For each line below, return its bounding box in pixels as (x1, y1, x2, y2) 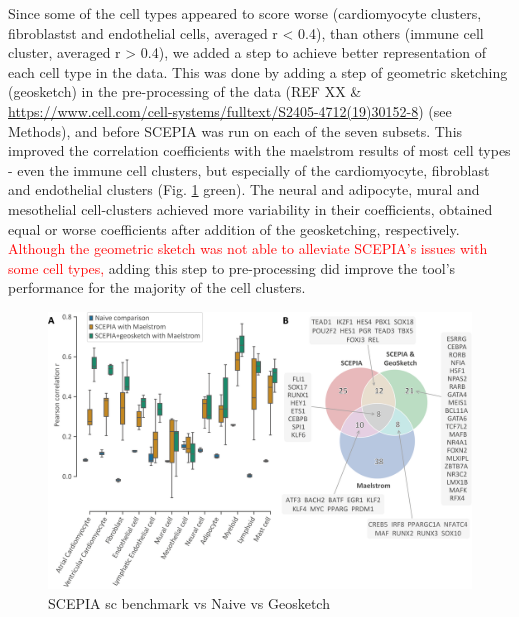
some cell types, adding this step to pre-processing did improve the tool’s (8, 257, 456, 278)
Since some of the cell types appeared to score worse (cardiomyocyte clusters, (8, 3, 482, 23)
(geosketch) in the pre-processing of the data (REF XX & (8, 81, 362, 102)
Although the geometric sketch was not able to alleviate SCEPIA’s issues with (8, 238, 488, 259)
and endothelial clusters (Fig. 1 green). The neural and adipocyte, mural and (8, 179, 480, 200)
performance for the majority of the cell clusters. (8, 277, 306, 298)
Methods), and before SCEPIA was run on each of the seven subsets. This (8, 120, 463, 141)
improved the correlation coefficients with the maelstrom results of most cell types (8, 140, 511, 161)
